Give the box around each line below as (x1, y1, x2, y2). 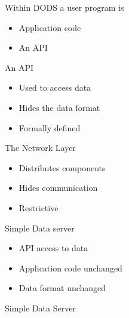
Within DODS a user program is (5, 1, 124, 13)
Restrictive (19, 201, 59, 214)
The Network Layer (5, 141, 76, 154)
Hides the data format (19, 101, 100, 113)
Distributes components (19, 161, 106, 174)
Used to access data (19, 81, 91, 94)
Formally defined (19, 121, 81, 134)
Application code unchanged (19, 261, 122, 274)
